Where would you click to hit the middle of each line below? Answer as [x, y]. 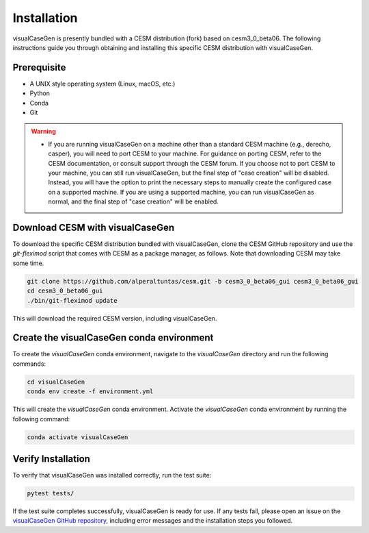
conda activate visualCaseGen [78, 437]
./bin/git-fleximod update [72, 300]
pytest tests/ [51, 494]
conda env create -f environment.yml [90, 392]
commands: [29, 364]
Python [40, 93]
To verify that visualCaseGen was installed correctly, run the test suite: [112, 475]
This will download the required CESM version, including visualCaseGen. [115, 318]
